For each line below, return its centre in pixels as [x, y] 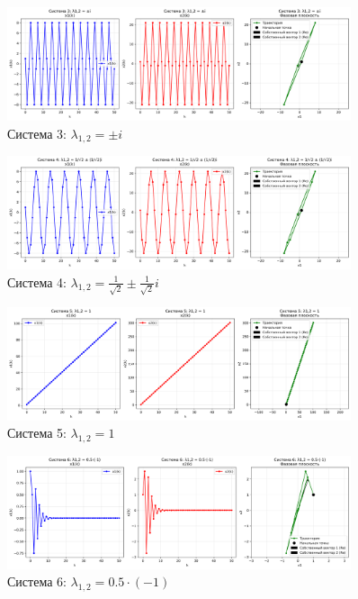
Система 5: [37, 433]
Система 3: [37, 133]
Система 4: [37, 281]
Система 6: [37, 581]
